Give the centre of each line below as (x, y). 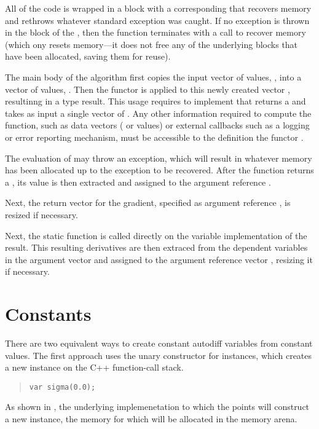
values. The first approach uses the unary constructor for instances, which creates (159, 355)
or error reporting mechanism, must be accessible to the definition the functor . (154, 137)
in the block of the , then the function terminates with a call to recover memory (156, 32)
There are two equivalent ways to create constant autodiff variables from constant (159, 343)
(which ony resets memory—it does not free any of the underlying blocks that (152, 44)
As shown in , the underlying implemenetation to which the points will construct (157, 407)
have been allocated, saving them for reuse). (88, 56)
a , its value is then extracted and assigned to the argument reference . (138, 182)
